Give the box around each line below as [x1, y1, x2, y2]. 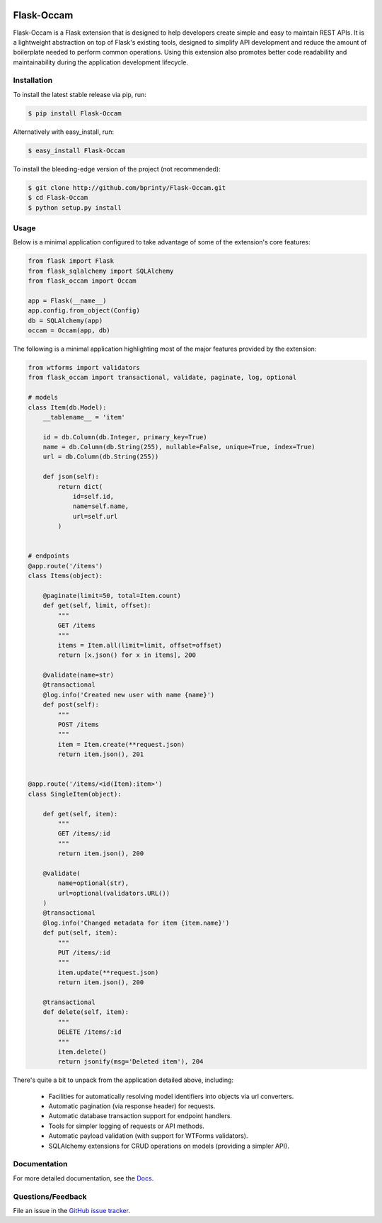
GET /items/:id [57, 830, 111, 838]
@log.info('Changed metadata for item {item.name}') [42, 918, 230, 927]
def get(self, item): [42, 810, 118, 818]
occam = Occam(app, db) [28, 326, 111, 334]
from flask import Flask [28, 257, 115, 265]
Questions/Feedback [13, 1191, 87, 1201]
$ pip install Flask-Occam [28, 109, 122, 117]
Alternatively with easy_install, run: [13, 128, 115, 136]
